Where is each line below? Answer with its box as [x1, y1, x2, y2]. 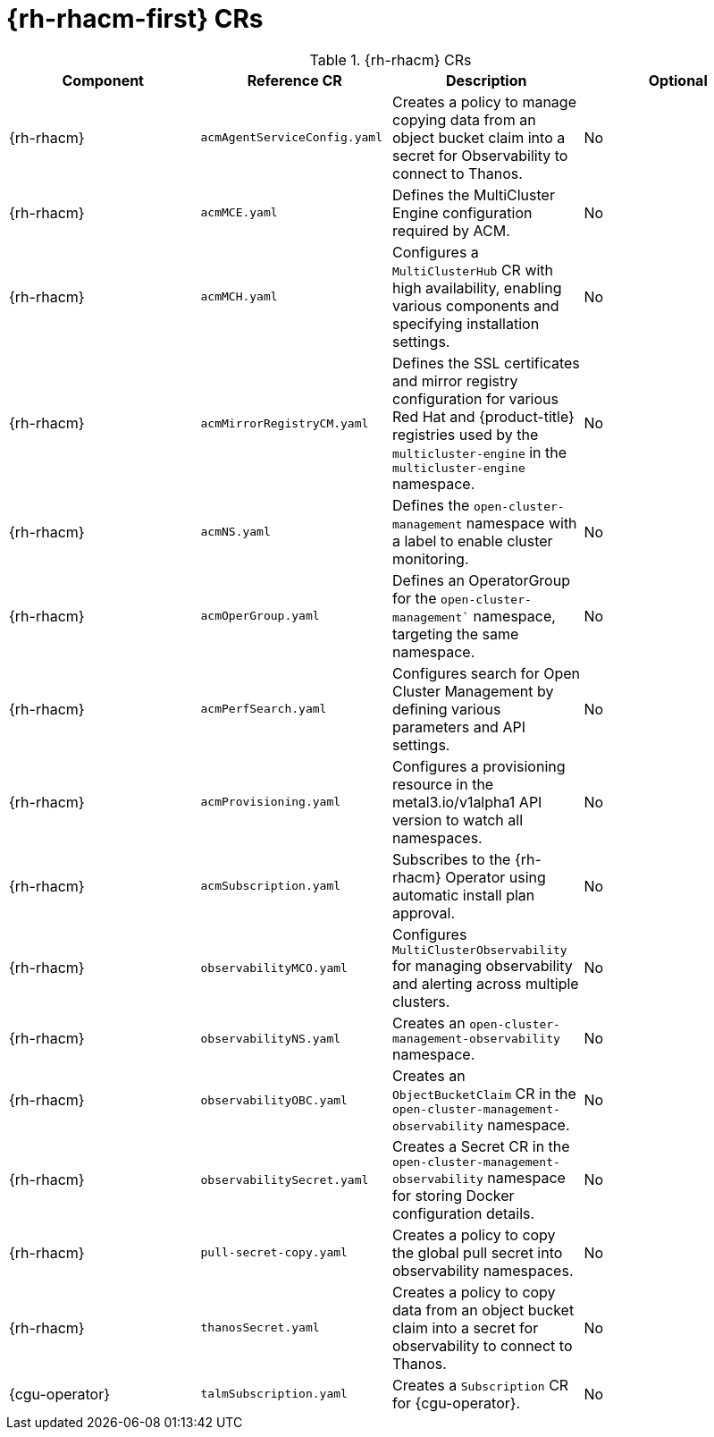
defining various [392, 699, 501, 718]
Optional [648, 71, 708, 89]
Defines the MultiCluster [392, 185, 555, 204]
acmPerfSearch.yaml [200, 702, 327, 716]
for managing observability [392, 956, 573, 975]
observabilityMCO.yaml [200, 960, 348, 975]
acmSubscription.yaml [200, 879, 341, 893]
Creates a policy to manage [392, 92, 576, 111]
